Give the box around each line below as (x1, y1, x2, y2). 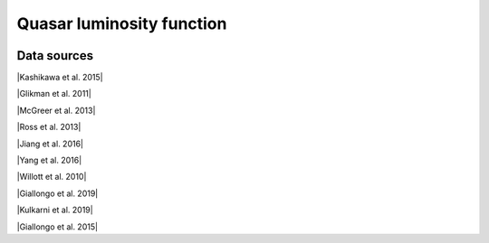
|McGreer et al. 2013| (16, 105, 96, 116)
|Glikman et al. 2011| (16, 89, 92, 99)
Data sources (16, 48, 94, 63)
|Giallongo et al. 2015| (16, 221, 99, 232)
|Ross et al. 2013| (16, 122, 81, 133)
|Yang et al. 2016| (16, 154, 82, 166)
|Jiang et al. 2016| (16, 138, 83, 149)
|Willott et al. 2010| (16, 172, 87, 182)
